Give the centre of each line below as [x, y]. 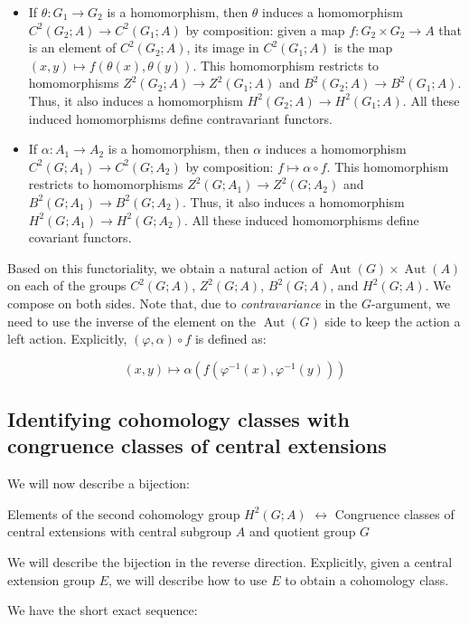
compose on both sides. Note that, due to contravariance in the [183, 303]
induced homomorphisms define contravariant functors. [180, 118]
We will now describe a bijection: [98, 483]
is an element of [72, 47]
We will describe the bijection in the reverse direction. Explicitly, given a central [230, 562]
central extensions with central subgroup [120, 531]
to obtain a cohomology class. [367, 579]
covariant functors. [80, 237]
